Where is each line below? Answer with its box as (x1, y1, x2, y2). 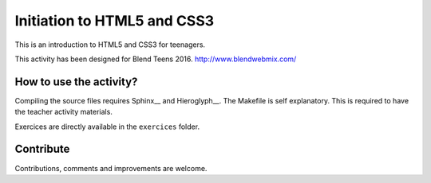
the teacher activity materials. (14, 107, 113, 117)
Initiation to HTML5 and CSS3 (14, 12, 215, 29)
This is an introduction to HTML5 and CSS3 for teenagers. (14, 40, 206, 49)
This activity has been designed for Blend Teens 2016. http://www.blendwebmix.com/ (14, 54, 297, 64)
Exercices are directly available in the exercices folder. (14, 122, 200, 131)
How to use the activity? (14, 75, 138, 88)
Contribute (14, 142, 70, 156)
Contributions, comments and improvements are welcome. (14, 163, 208, 173)
